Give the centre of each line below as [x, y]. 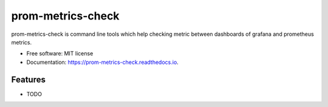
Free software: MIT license [60, 53]
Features [28, 79]
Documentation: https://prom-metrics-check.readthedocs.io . [102, 62]
